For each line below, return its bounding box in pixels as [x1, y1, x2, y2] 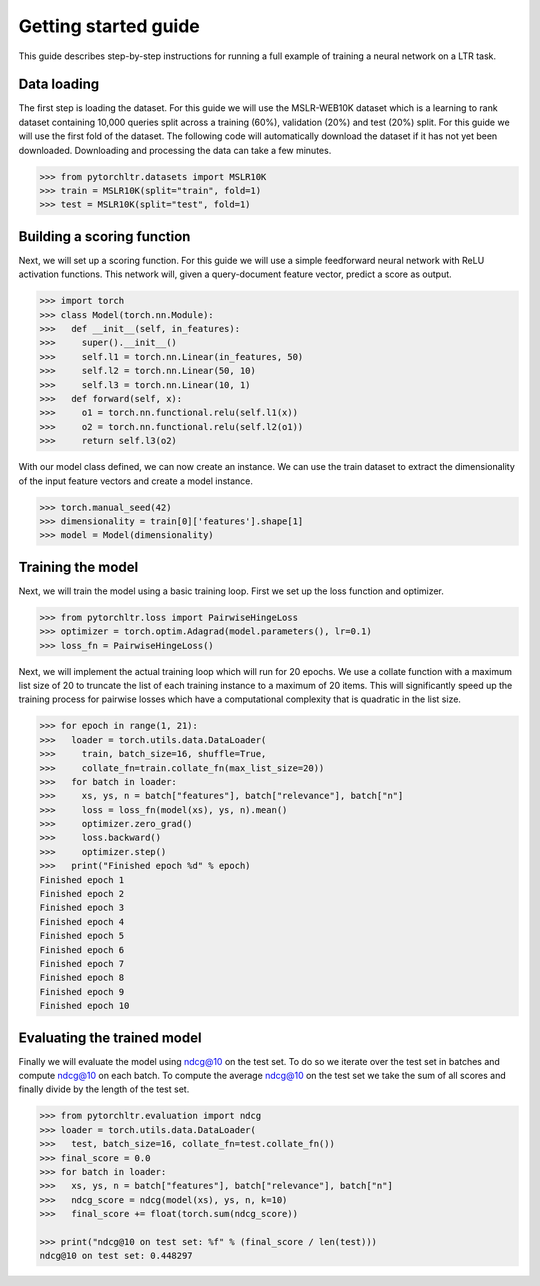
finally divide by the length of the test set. [18, 1083, 190, 1095]
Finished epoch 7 [39, 958, 125, 969]
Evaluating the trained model [18, 1029, 202, 1046]
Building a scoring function [18, 228, 191, 245]
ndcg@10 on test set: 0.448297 [39, 1250, 194, 1262]
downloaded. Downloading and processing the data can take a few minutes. [18, 144, 332, 156]
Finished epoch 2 [39, 888, 125, 900]
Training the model [18, 558, 139, 575]
